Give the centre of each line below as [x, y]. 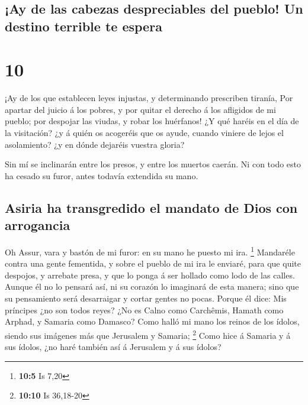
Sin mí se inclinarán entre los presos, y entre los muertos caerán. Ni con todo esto [153, 164]
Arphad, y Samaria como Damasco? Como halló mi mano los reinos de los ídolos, [152, 321]
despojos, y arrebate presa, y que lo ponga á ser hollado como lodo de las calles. [150, 275]
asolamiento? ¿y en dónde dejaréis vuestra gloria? [95, 144]
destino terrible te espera [84, 26]
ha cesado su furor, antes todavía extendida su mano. [102, 175]
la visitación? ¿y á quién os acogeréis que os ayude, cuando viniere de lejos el [144, 133]
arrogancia [38, 225]
